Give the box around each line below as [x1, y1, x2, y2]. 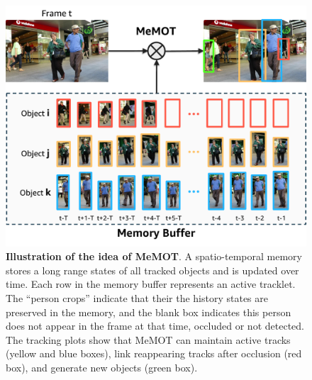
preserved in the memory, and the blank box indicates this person [6, 304, 291, 319]
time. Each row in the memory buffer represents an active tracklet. [6, 276, 296, 291]
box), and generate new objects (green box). [6, 359, 198, 374]
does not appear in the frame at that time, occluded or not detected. [6, 318, 304, 333]
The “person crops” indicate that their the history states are [6, 290, 269, 305]
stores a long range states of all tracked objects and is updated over [6, 262, 299, 277]
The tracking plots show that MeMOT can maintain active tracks [6, 332, 291, 347]
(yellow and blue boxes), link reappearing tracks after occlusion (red [6, 346, 302, 361]
